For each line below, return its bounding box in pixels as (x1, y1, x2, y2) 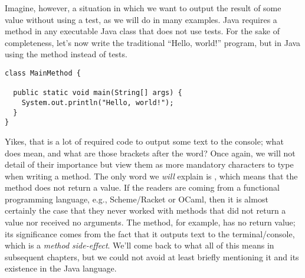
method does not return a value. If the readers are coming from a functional (5, 181, 280, 194)
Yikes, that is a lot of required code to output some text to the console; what (5, 135, 284, 147)
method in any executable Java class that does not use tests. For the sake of (5, 25, 280, 37)
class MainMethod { (5, 68, 81, 77)
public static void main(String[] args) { (13, 89, 182, 97)
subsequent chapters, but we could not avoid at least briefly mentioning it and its (5, 250, 299, 263)
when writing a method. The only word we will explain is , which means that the (5, 169, 298, 182)
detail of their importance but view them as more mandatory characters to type (5, 158, 294, 171)
